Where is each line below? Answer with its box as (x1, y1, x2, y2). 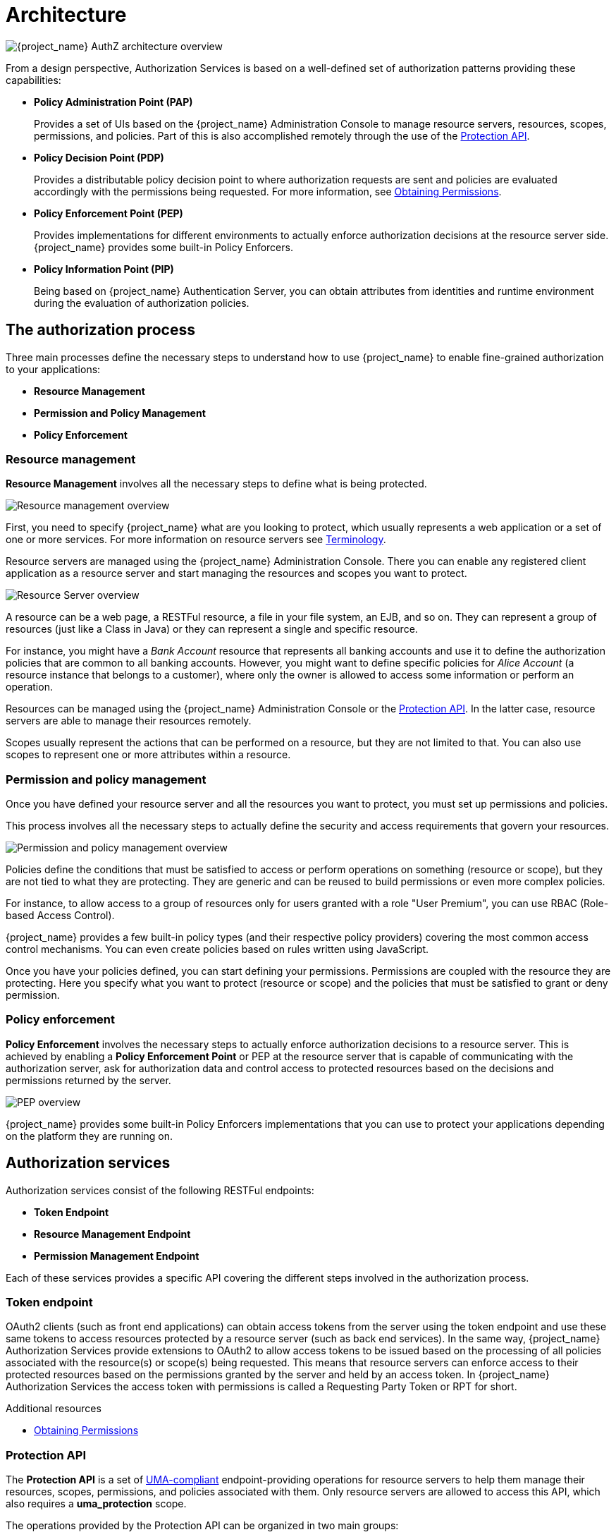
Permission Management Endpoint (34, 1249, 199, 1262)
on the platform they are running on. (6, 1129, 173, 1142)
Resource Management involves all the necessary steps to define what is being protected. (6, 478, 427, 490)
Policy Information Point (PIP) (34, 262, 174, 275)
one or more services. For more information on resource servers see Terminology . (6, 533, 386, 546)
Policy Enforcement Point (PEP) (34, 207, 183, 219)
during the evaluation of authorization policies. (34, 296, 250, 309)
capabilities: (6, 73, 61, 86)
